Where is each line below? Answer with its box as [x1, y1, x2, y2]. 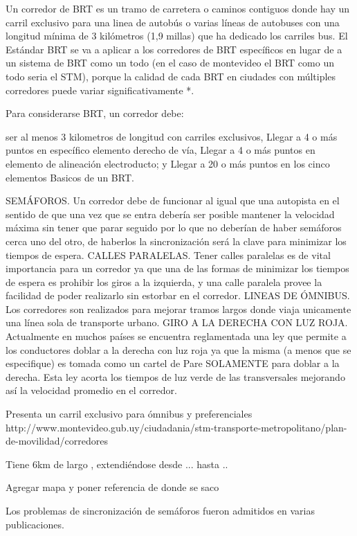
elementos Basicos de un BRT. [6, 170, 134, 184]
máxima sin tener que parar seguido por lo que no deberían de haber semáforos [6, 220, 342, 235]
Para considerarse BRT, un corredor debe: [6, 106, 184, 120]
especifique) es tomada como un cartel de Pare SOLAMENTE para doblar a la [6, 356, 340, 370]
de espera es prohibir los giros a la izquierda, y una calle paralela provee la [6, 274, 322, 289]
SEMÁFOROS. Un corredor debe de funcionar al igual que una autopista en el [6, 193, 340, 208]
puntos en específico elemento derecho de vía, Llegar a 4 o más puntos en [6, 143, 315, 157]
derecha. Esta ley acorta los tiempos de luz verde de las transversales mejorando [6, 369, 345, 384]
